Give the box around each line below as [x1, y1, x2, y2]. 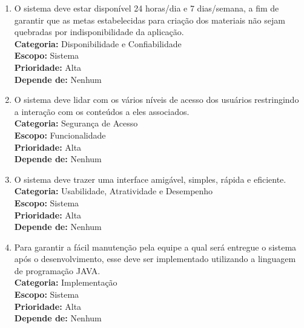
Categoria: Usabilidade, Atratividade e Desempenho [14, 185, 213, 197]
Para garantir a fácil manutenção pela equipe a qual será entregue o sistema [14, 240, 297, 253]
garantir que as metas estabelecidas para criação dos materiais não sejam [14, 13, 285, 26]
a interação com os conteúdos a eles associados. [14, 105, 190, 117]
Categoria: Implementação [14, 276, 117, 289]
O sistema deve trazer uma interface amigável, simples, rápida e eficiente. [14, 172, 286, 185]
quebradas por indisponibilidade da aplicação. [14, 25, 184, 38]
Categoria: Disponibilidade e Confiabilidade [14, 37, 182, 50]
